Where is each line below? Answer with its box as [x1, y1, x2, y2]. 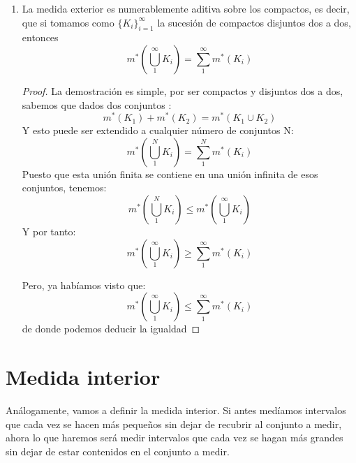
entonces [22, 30, 59, 45]
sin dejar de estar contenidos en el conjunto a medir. [6, 443, 230, 458]
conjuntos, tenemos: [22, 180, 107, 195]
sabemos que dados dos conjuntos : [22, 97, 172, 112]
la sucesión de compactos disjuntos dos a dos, [157, 15, 351, 29]
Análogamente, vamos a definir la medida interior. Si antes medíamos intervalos [6, 402, 346, 417]
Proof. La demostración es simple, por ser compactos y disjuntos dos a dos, [22, 83, 343, 98]
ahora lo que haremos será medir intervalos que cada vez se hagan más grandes [6, 430, 343, 445]
